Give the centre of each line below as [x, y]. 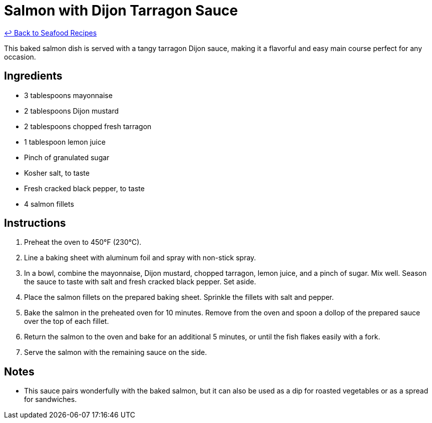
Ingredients [33, 76]
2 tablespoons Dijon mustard [71, 111]
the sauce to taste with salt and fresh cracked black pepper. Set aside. [140, 282]
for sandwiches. [51, 399]
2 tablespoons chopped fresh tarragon [88, 126]
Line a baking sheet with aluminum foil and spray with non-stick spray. [140, 258]
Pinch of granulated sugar [67, 157]
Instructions [35, 223]
